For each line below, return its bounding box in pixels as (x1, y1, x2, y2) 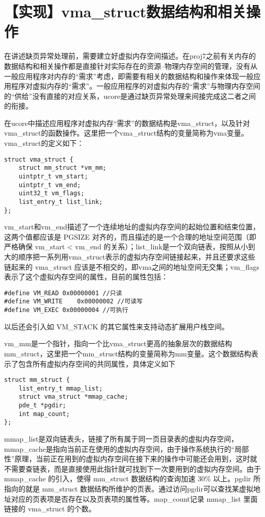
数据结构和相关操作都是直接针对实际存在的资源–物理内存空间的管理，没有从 (4, 60, 257, 71)
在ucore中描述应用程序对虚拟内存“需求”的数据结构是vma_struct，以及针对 (4, 117, 250, 128)
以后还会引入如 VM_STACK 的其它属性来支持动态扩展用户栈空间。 (4, 321, 229, 331)
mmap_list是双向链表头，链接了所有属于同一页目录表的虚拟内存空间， (4, 433, 238, 444)
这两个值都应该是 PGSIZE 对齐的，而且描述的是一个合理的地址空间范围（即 (4, 231, 256, 242)
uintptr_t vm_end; (18, 181, 81, 189)
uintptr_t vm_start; (18, 172, 88, 180)
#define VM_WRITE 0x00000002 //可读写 (4, 298, 143, 305)
